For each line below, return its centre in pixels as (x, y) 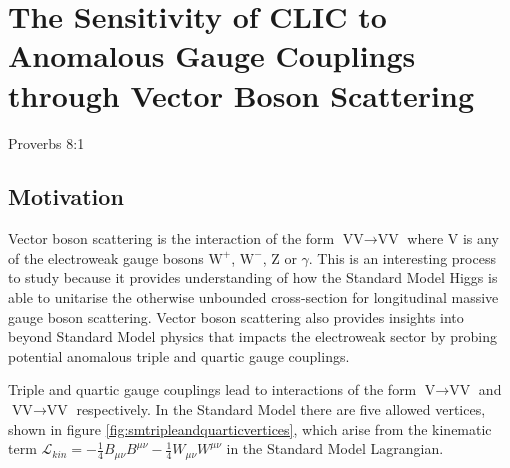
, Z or (279, 257)
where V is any (453, 238)
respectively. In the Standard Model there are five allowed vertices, (281, 409)
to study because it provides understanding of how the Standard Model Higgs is (253, 277)
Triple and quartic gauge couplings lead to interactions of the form (212, 389)
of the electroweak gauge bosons (106, 257)
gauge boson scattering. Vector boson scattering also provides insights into (236, 316)
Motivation (66, 196)
